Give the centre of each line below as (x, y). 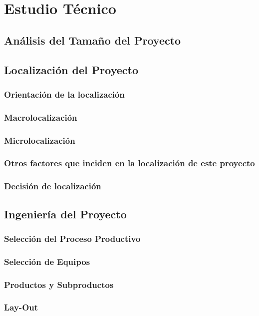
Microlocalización (40, 140)
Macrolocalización (41, 117)
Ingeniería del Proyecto (65, 214)
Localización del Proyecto (71, 69)
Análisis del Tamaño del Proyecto (93, 40)
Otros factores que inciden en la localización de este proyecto (129, 163)
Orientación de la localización (64, 94)
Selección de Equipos (47, 261)
